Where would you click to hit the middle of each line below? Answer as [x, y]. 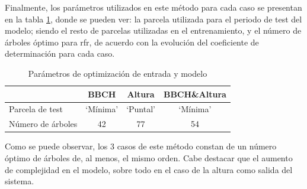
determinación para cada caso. [60, 53]
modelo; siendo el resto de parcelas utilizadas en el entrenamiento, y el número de [153, 30]
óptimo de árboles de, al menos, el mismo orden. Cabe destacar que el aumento [149, 157]
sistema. [20, 181]
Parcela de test [36, 109]
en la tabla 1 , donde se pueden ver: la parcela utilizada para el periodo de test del [153, 19]
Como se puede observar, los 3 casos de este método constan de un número [141, 146]
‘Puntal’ [141, 109]
